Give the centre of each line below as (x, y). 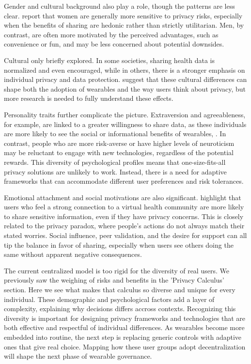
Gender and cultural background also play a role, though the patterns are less (119, 6)
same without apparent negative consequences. (73, 254)
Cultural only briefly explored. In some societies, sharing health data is (109, 60)
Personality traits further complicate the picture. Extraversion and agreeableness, (125, 114)
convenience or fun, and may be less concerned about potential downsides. (114, 44)
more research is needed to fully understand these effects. (89, 98)
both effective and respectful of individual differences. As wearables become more (124, 327)
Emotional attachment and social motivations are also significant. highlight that (123, 197)
